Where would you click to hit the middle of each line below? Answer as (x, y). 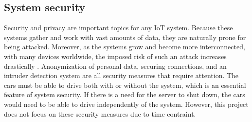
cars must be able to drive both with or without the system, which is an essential (125, 85)
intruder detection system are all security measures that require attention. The (121, 75)
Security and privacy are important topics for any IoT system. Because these (118, 28)
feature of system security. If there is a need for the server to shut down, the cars (125, 94)
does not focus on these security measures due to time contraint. (100, 113)
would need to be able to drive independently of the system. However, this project (126, 104)
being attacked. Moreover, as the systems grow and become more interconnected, (125, 47)
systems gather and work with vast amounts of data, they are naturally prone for (125, 37)
